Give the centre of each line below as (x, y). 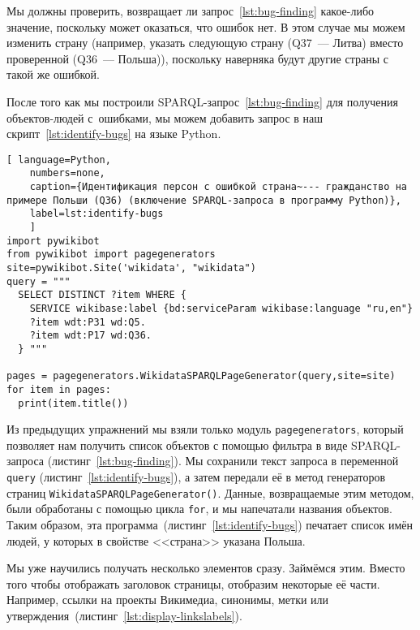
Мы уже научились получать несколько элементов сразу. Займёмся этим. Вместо (206, 568)
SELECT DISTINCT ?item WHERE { (102, 295)
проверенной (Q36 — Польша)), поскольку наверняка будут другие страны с (197, 58)
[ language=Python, (59, 160)
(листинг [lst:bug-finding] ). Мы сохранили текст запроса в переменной (223, 461)
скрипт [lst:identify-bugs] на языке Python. (114, 134)
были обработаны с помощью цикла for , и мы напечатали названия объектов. (199, 509)
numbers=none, (67, 173)
